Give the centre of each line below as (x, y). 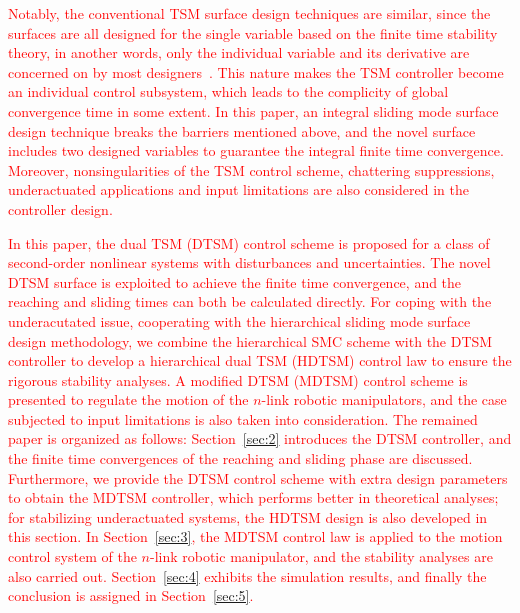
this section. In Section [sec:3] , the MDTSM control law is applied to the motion (255, 536)
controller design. (60, 208)
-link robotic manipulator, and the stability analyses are (321, 556)
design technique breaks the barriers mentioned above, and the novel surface (242, 130)
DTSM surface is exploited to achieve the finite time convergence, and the (235, 281)
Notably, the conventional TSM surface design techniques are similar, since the (249, 13)
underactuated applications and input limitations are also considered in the (238, 189)
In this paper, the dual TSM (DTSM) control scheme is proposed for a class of (249, 242)
